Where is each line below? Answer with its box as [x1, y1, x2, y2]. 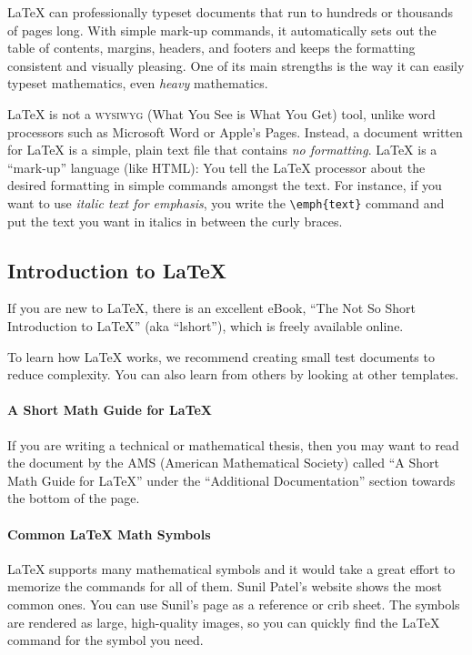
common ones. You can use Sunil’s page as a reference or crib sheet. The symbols [7, 594, 460, 613]
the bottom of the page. [7, 489, 140, 508]
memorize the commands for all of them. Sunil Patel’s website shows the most [7, 577, 442, 596]
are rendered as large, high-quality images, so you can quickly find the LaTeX [7, 612, 440, 631]
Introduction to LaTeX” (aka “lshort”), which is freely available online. [7, 316, 404, 335]
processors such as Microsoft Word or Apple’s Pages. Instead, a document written [7, 122, 463, 141]
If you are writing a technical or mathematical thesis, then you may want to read [7, 435, 459, 454]
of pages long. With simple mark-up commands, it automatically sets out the [7, 20, 437, 39]
